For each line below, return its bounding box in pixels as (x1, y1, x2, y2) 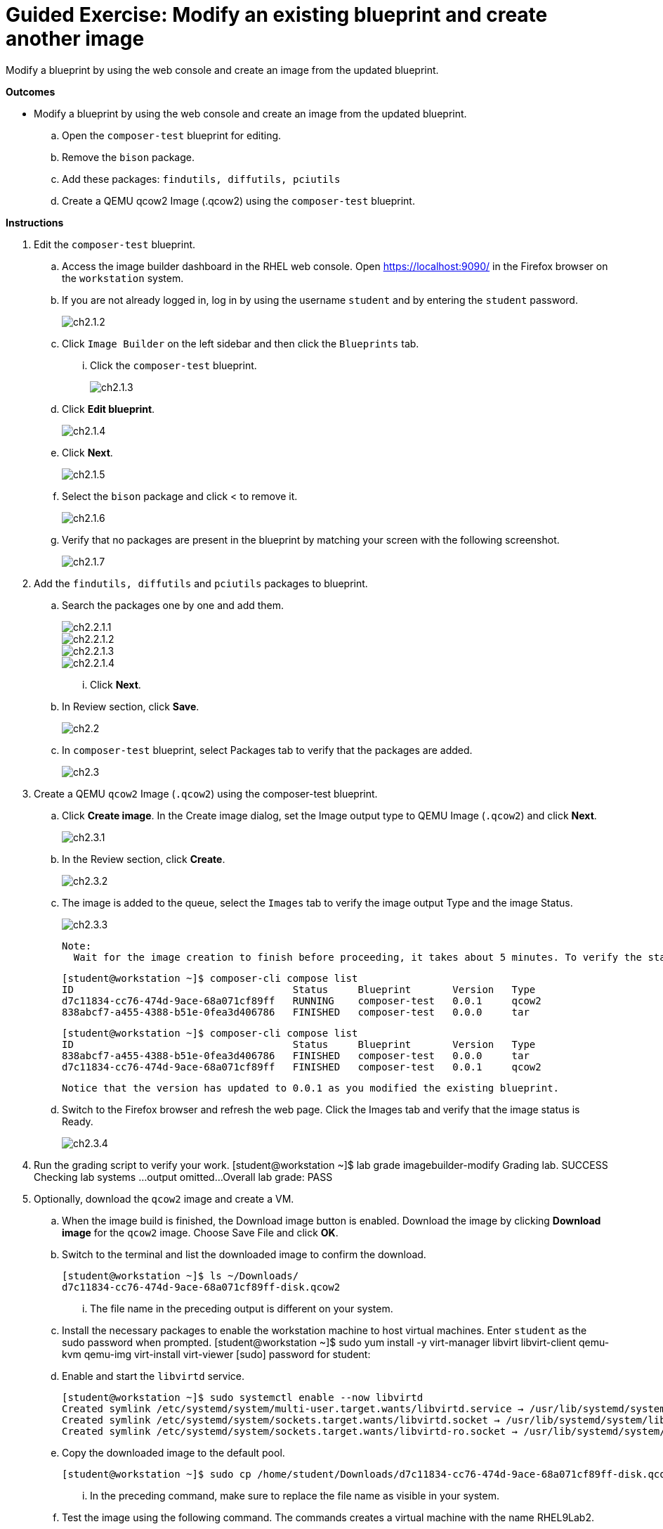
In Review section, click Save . (62, 700, 199, 712)
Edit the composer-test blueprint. (34, 238, 196, 250)
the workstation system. (62, 271, 184, 284)
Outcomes (6, 85, 55, 98)
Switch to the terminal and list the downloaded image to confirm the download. (62, 1248, 426, 1260)
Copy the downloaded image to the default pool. (62, 1446, 285, 1459)
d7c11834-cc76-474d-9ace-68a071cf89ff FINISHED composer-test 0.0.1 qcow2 (62, 1061, 541, 1073)
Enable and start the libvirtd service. (62, 1369, 244, 1382)
